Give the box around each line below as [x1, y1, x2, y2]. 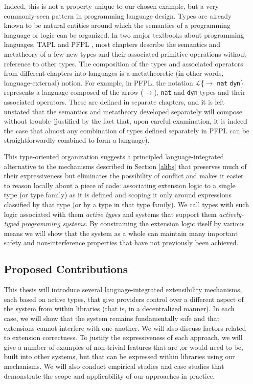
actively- [219, 209, 244, 219]
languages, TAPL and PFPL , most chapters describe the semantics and [4, 39, 220, 49]
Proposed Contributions [4, 261, 128, 277]
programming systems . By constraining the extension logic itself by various [21, 218, 245, 229]
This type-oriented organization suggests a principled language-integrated [4, 151, 224, 162]
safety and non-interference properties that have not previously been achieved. [4, 237, 239, 248]
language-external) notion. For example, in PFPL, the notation [4, 77, 193, 87]
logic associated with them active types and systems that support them [4, 209, 217, 219]
